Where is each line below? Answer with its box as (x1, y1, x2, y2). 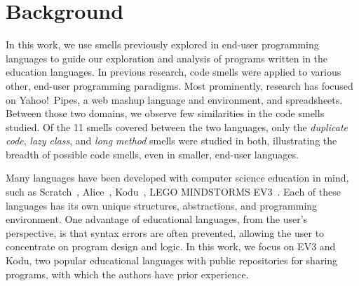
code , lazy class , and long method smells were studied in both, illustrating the (6, 133, 337, 148)
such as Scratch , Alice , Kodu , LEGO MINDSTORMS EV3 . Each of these (6, 184, 341, 199)
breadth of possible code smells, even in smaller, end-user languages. (6, 147, 299, 161)
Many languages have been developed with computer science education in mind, (6, 170, 349, 185)
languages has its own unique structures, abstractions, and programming (6, 198, 318, 212)
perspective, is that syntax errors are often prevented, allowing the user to (6, 225, 325, 240)
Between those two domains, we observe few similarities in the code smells (6, 106, 325, 121)
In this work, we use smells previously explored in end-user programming (6, 37, 319, 52)
